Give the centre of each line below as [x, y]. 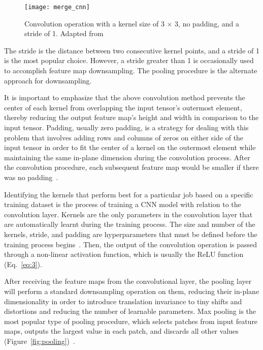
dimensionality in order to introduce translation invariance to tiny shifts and [123, 301]
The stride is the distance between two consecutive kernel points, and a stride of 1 [132, 50]
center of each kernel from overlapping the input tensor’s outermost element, [123, 107]
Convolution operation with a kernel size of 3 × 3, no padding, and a [132, 23]
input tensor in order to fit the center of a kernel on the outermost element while [130, 147]
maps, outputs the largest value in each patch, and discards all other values [121, 331]
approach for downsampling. [48, 80]
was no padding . [31, 177]
